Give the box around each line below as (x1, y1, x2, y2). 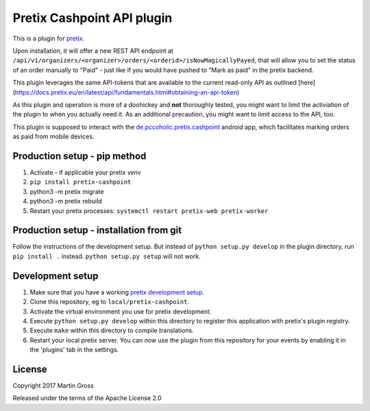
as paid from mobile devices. (12, 132, 95, 140)
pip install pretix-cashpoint (29, 178, 132, 186)
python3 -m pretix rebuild (29, 197, 102, 206)
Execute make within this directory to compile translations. (29, 326, 195, 335)
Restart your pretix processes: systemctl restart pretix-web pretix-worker (29, 206, 269, 215)
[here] (298, 79, 316, 87)
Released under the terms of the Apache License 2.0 (12, 394, 162, 402)
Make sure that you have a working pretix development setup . (29, 288, 205, 296)
